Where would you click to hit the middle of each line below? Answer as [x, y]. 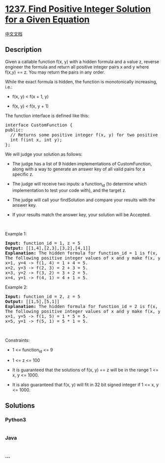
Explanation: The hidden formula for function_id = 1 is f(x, [82, 253]
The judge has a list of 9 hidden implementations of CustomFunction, [82, 163]
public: [14, 130]
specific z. [23, 174]
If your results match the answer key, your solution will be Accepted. [82, 214]
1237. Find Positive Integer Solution [78, 9]
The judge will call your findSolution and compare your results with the [84, 200]
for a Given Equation [47, 19]
